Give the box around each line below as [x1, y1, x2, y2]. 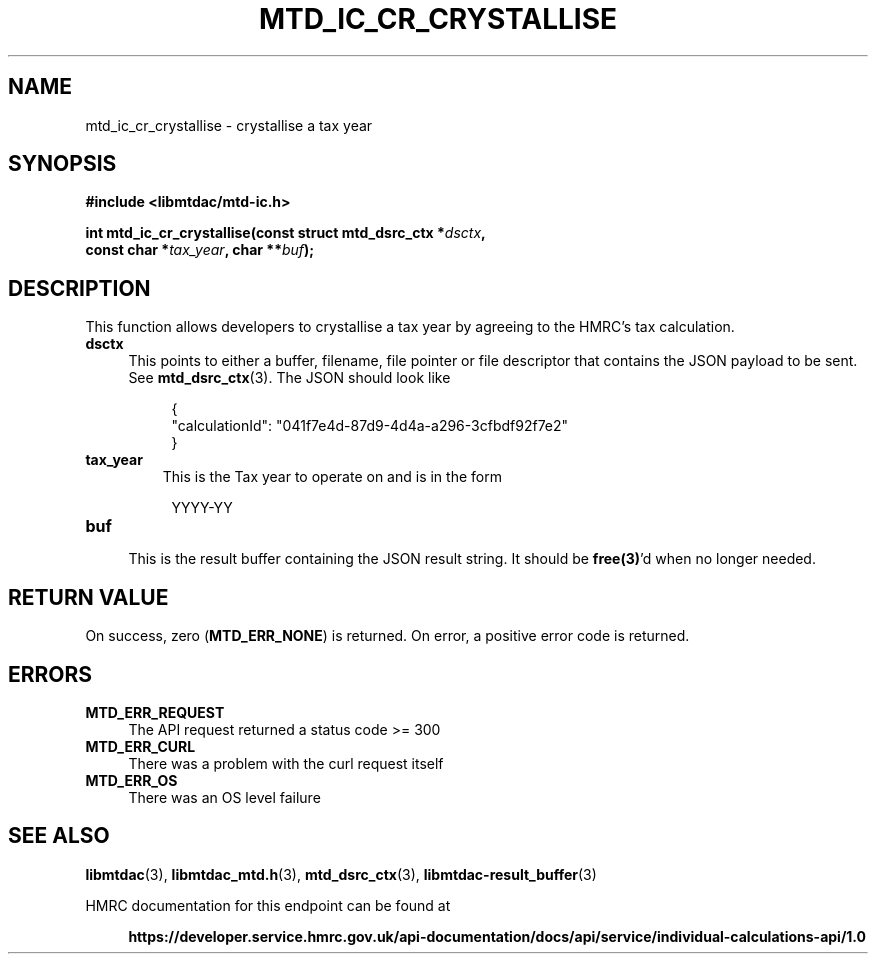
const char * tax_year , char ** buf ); [85, 241, 315, 259]
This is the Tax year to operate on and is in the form [162, 468, 502, 486]
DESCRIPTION [8, 275, 151, 301]
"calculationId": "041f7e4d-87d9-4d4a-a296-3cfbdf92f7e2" [171, 417, 569, 435]
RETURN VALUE [8, 584, 169, 610]
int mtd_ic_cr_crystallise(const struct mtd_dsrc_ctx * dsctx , [85, 224, 486, 242]
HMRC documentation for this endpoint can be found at [85, 896, 451, 914]
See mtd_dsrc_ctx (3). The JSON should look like [128, 369, 451, 387]
